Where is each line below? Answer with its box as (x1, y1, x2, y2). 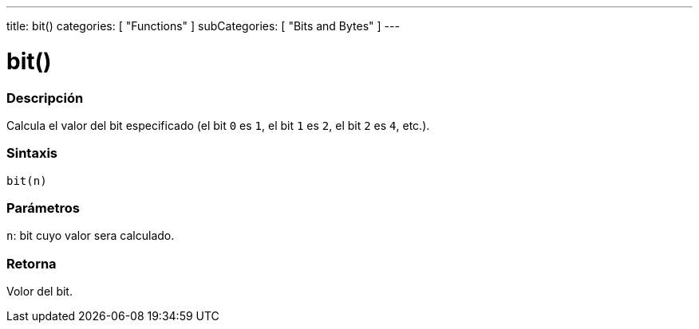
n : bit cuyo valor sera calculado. (6, 229, 175, 243)
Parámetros (6, 200, 80, 216)
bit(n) (6, 174, 47, 187)
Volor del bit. (6, 284, 73, 299)
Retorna (6, 255, 57, 272)
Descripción (6, 89, 84, 106)
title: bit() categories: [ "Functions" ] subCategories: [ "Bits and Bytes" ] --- (6, 19, 400, 33)
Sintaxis (6, 145, 57, 162)
